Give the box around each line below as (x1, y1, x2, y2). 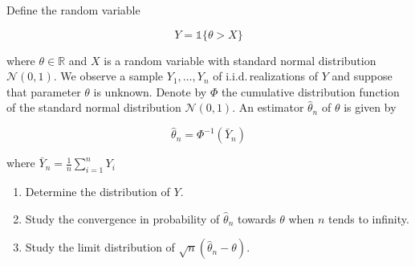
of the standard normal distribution (6, 99, 181, 116)
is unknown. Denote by (93, 83, 207, 100)
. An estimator (232, 99, 304, 116)
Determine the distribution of (25, 182, 170, 199)
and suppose (332, 68, 393, 84)
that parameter (6, 83, 81, 100)
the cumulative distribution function (221, 83, 400, 100)
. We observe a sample (53, 68, 164, 84)
